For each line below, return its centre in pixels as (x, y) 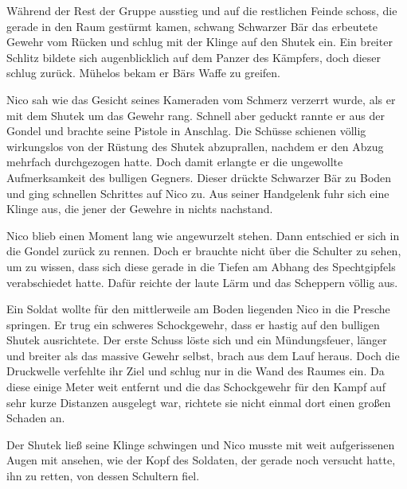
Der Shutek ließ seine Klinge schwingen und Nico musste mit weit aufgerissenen (201, 444)
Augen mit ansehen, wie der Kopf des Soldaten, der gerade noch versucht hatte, (201, 460)
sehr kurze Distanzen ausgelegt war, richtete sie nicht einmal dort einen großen (199, 402)
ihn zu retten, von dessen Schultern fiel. (103, 476)
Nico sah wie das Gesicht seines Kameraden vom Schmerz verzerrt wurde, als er (201, 99)
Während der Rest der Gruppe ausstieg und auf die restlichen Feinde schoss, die (202, 10)
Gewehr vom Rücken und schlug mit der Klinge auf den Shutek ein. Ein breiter (200, 42)
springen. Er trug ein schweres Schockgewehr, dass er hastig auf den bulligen (193, 324)
